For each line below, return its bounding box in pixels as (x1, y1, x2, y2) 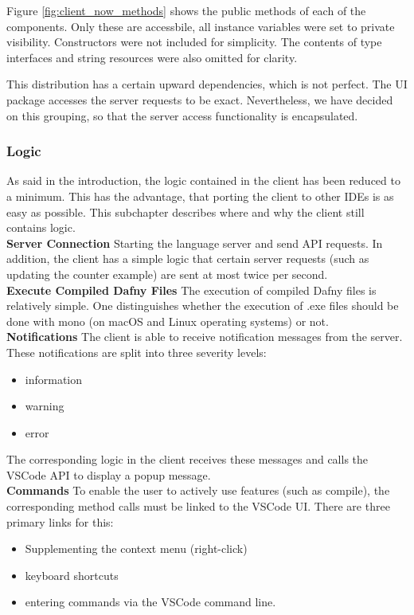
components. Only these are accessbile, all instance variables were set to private (6, 18, 395, 34)
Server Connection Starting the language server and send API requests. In (6, 234, 383, 251)
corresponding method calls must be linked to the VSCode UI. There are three (6, 498, 390, 515)
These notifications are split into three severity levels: (6, 343, 267, 360)
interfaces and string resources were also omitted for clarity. (6, 49, 298, 65)
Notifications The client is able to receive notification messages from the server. (6, 328, 403, 345)
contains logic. (6, 219, 76, 236)
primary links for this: (6, 513, 114, 530)
